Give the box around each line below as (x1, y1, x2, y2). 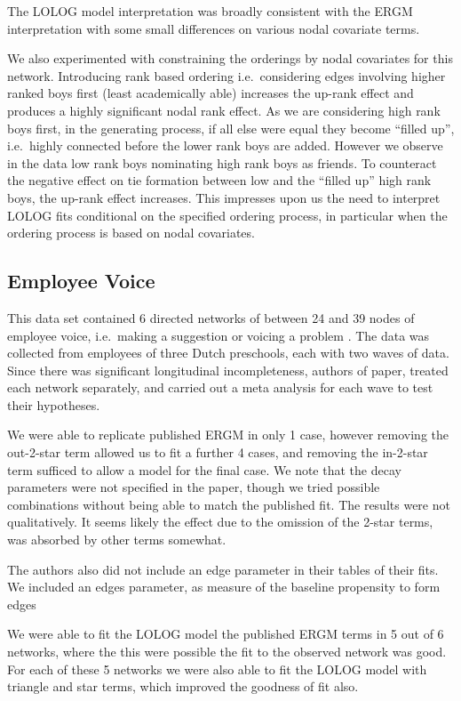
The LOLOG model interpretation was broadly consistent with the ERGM (7, 2, 413, 20)
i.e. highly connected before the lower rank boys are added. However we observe (7, 136, 443, 155)
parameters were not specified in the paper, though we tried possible (7, 478, 380, 496)
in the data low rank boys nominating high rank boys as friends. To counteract (7, 153, 437, 172)
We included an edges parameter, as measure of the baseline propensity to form (7, 577, 441, 596)
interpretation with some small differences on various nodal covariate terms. (7, 19, 420, 37)
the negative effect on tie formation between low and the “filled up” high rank (7, 171, 432, 189)
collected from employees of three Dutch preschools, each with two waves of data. (7, 343, 449, 362)
